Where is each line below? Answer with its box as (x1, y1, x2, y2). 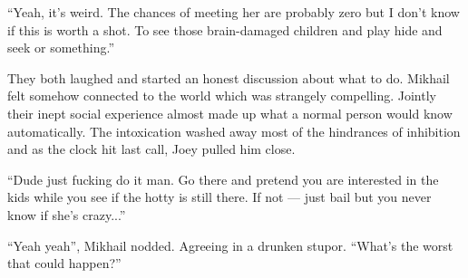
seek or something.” (7, 38, 115, 57)
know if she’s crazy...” (7, 205, 126, 224)
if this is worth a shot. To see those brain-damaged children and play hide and (7, 20, 443, 39)
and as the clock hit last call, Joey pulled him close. (7, 139, 296, 158)
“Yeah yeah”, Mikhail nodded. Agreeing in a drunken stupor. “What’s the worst (7, 235, 453, 254)
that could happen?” (7, 254, 122, 273)
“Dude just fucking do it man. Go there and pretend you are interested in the (7, 169, 439, 188)
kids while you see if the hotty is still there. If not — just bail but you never (7, 187, 432, 206)
